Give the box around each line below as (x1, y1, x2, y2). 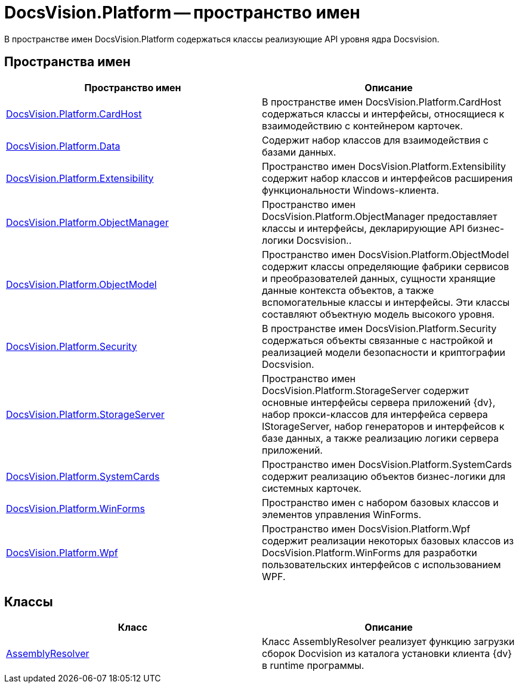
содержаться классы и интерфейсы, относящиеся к (262, 107, 505, 120)
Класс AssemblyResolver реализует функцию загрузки (262, 636, 515, 648)
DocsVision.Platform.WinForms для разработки (262, 546, 477, 559)
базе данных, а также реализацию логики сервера (262, 432, 499, 444)
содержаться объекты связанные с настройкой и (262, 334, 493, 346)
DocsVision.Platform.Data (6, 140, 121, 152)
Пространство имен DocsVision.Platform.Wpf (262, 522, 471, 535)
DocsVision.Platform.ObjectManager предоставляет (262, 210, 498, 222)
